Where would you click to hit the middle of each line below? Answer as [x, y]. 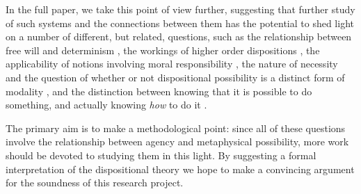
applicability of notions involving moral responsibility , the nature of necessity [172, 64]
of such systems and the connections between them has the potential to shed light [180, 23]
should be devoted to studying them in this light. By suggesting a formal [161, 155]
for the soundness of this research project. [95, 183]
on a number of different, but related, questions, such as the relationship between [179, 37]
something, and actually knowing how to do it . [106, 105]
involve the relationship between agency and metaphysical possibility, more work [177, 142]
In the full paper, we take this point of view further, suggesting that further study [180, 9]
